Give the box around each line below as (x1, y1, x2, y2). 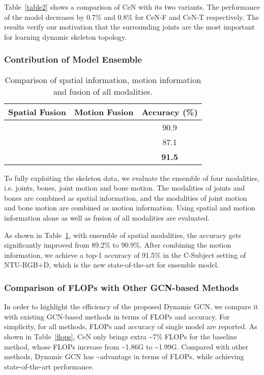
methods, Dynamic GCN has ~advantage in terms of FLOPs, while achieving (4, 351, 244, 362)
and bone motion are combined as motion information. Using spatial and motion (4, 202, 255, 213)
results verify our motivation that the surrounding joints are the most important (4, 21, 255, 32)
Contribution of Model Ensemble (4, 53, 142, 66)
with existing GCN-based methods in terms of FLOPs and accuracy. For (4, 311, 230, 322)
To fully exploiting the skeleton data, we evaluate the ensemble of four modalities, (4, 172, 259, 183)
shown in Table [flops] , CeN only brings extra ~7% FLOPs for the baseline (4, 331, 238, 341)
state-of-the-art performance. (4, 361, 94, 371)
